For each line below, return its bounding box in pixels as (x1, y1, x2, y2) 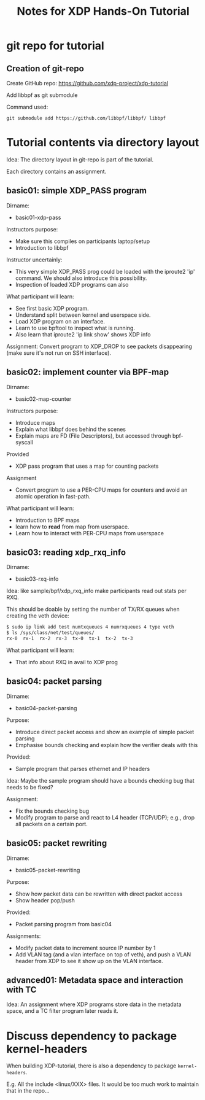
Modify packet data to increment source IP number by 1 (15, 944, 156, 951)
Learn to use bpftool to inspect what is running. (15, 324, 135, 331)
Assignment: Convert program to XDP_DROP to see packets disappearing (6, 343, 192, 350)
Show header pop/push (15, 896, 75, 904)
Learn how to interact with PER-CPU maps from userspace (15, 529, 164, 536)
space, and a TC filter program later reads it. (6, 1007, 118, 1015)
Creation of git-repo (6, 63, 84, 74)
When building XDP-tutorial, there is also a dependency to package (6, 1062, 177, 1069)
